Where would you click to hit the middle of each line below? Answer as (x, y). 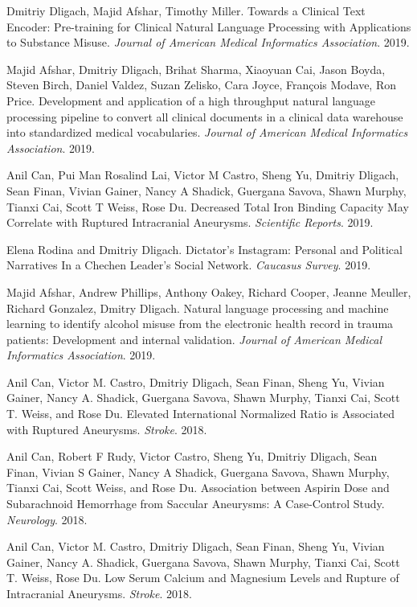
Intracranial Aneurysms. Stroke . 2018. (99, 593)
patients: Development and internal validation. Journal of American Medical (194, 339)
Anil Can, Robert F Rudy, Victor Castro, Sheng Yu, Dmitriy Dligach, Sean (192, 456)
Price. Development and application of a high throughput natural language (191, 100)
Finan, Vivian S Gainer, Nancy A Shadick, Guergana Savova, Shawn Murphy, (198, 472)
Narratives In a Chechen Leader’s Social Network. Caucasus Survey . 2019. (189, 265)
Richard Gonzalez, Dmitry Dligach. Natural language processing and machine (198, 308)
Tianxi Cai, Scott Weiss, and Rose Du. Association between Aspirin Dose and (198, 488)
